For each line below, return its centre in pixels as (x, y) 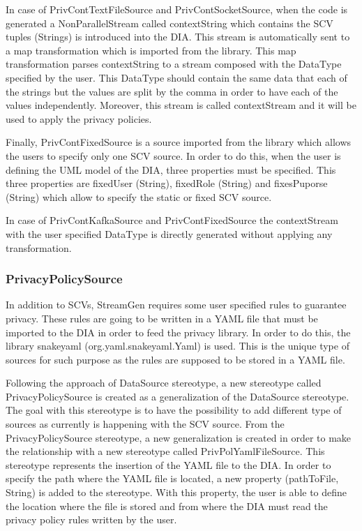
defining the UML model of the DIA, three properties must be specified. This (171, 169)
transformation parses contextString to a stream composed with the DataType (174, 64)
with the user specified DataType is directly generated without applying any (169, 233)
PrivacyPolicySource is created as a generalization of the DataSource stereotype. (178, 396)
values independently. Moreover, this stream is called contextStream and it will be (181, 105)
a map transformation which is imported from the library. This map (151, 50)
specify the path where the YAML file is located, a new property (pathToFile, (172, 478)
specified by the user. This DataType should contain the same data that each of (176, 77)
